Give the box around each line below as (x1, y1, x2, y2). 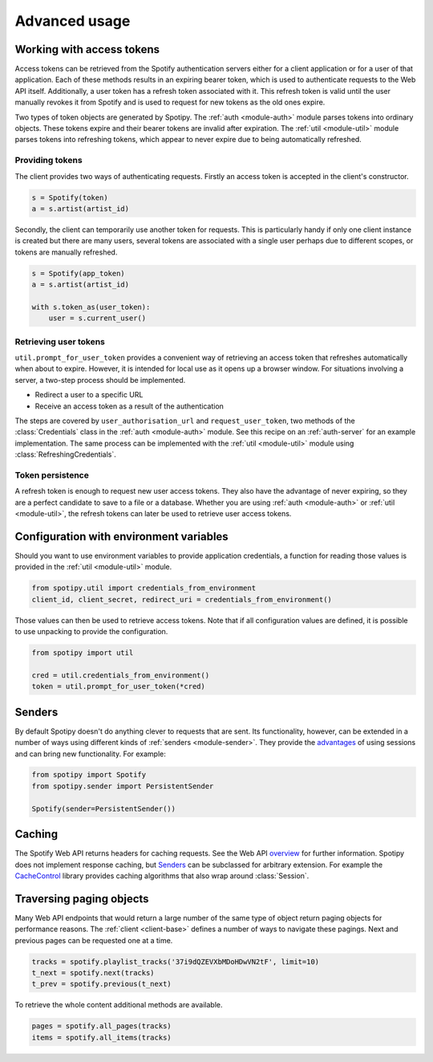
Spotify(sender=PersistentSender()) (31, 804, 176, 813)
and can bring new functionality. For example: (14, 749, 166, 759)
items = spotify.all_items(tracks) (31, 1032, 172, 1042)
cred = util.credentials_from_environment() (31, 670, 210, 680)
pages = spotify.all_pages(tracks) (31, 1022, 172, 1031)
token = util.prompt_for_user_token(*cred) (31, 682, 206, 691)
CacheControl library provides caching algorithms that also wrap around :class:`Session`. (14, 871, 310, 881)
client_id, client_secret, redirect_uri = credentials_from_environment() (31, 595, 333, 604)
